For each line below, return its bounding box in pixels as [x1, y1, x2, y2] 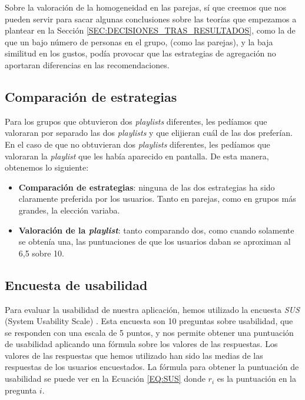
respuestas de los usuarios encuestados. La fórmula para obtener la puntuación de [5, 361, 299, 373]
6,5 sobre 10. [18, 246, 64, 259]
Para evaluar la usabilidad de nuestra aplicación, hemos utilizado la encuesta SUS [5, 303, 300, 315]
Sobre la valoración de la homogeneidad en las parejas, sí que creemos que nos [5, 1, 287, 13]
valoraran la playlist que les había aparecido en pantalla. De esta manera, [5, 149, 269, 162]
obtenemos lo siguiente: [5, 161, 89, 174]
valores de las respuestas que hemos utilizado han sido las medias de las [5, 349, 263, 361]
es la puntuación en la [217, 372, 296, 385]
